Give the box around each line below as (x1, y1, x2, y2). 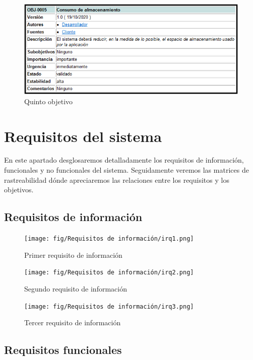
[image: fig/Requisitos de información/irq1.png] (24, 235, 194, 243)
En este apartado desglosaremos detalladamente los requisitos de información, (4, 155, 244, 165)
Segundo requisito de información (24, 283, 127, 294)
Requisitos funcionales (4, 342, 122, 357)
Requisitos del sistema (4, 125, 162, 146)
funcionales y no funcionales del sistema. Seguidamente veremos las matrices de (4, 165, 249, 175)
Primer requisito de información (24, 249, 122, 260)
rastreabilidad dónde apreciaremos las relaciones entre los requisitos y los (4, 174, 229, 185)
